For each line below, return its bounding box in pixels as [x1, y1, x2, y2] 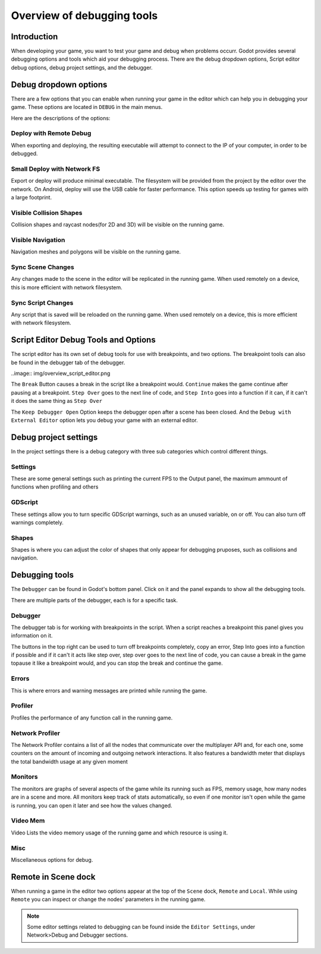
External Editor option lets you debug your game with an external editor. [11, 417, 199, 424]
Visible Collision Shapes [11, 208, 83, 217]
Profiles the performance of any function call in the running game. [11, 714, 173, 721]
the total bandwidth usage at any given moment [11, 758, 128, 765]
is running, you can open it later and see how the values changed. [11, 802, 172, 809]
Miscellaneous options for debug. [11, 856, 93, 863]
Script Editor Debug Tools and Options [11, 335, 156, 345]
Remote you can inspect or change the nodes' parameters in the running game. [11, 896, 206, 903]
